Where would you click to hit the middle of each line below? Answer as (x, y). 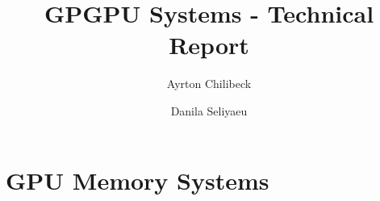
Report (209, 45)
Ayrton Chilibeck (209, 84)
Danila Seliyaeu (209, 110)
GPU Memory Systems (138, 180)
